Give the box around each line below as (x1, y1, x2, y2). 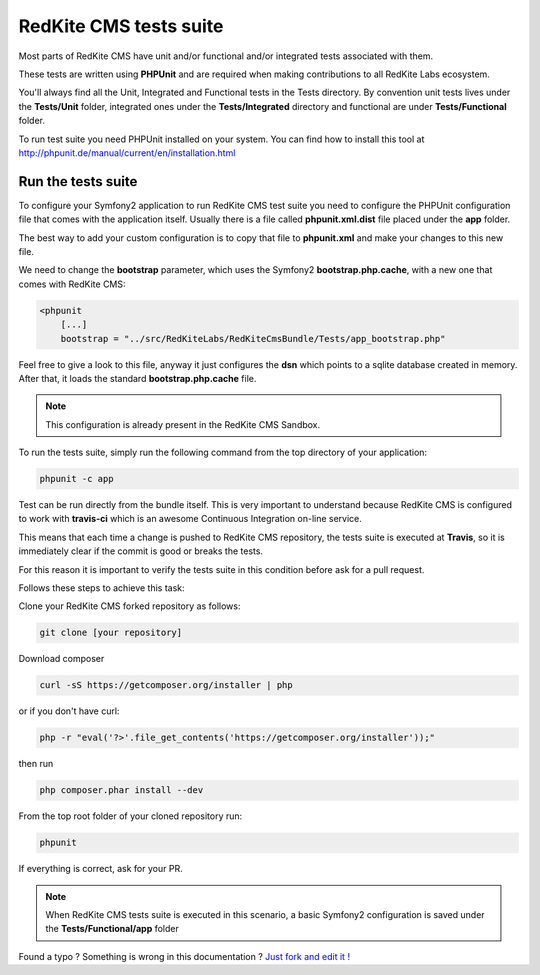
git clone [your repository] (39, 627, 183, 639)
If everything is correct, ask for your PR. (18, 863, 184, 875)
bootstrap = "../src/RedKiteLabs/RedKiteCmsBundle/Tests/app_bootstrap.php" (60, 333, 446, 344)
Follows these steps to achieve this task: (18, 581, 185, 594)
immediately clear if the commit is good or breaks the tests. (18, 545, 264, 557)
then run (18, 758, 54, 770)
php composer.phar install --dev (39, 785, 204, 796)
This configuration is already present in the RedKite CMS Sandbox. (45, 418, 321, 430)
